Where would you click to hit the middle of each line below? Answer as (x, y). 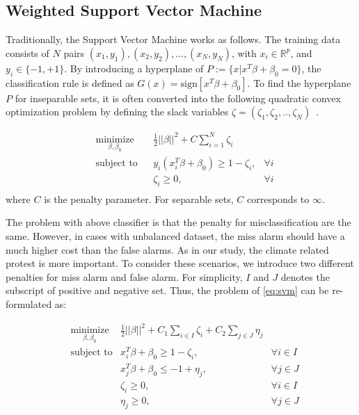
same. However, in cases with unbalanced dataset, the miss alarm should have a (175, 235)
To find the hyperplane (302, 82)
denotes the (305, 276)
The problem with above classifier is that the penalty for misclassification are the (178, 222)
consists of (27, 52)
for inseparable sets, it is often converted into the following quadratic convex (178, 98)
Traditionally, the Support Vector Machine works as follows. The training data (173, 39)
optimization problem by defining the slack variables (117, 112)
